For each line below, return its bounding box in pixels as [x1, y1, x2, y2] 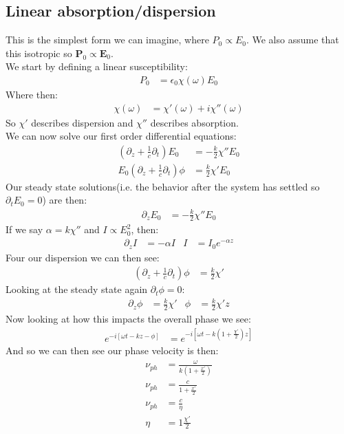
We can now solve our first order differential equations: [6, 129, 237, 143]
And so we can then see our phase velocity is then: [6, 343, 219, 358]
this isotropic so [6, 45, 72, 60]
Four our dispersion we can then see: [6, 250, 160, 264]
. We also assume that [246, 32, 339, 47]
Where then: [6, 87, 58, 102]
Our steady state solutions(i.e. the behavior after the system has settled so [6, 179, 320, 193]
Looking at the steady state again [6, 282, 148, 296]
